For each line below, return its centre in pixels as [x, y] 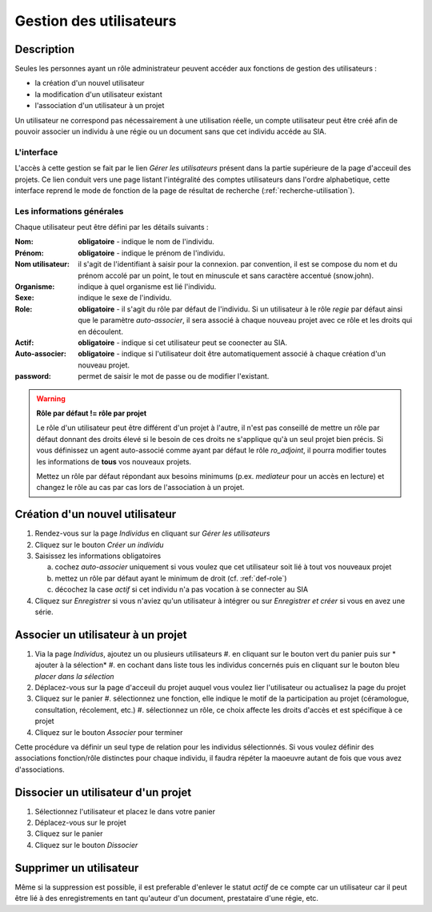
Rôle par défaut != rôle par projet [92, 413]
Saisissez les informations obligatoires [98, 556]
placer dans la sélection [75, 676]
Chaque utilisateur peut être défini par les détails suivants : [112, 227]
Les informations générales [69, 211]
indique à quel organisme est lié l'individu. [147, 287]
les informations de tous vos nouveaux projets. [114, 461]
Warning [51, 398]
